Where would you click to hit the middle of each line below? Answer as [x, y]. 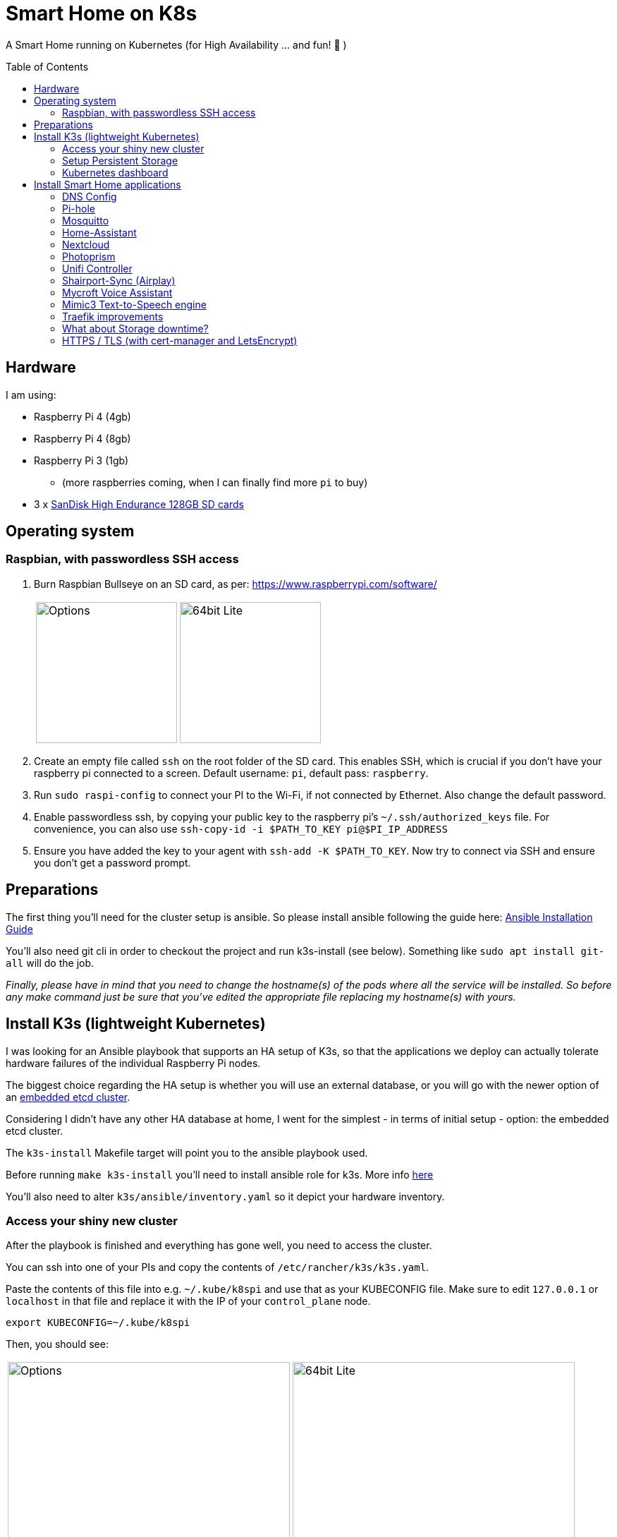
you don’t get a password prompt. [112, 862]
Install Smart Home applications [108, 184]
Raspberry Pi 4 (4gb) [83, 416]
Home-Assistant [99, 232]
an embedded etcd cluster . [68, 1097]
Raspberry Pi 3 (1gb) [81, 460]
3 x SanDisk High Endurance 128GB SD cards [139, 504]
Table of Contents [47, 66]
